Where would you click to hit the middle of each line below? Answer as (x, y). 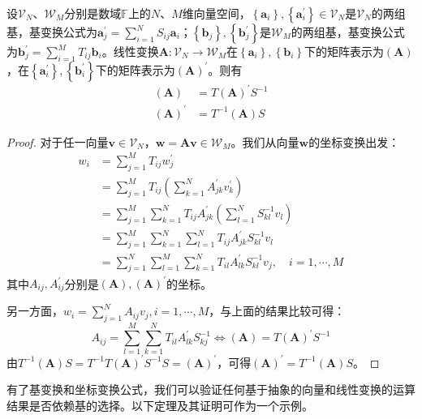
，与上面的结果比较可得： (277, 311)
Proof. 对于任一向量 (58, 141)
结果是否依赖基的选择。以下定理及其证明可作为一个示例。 (160, 406)
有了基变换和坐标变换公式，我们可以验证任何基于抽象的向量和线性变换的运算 (211, 389)
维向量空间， (216, 13)
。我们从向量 (265, 141)
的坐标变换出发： (354, 141)
